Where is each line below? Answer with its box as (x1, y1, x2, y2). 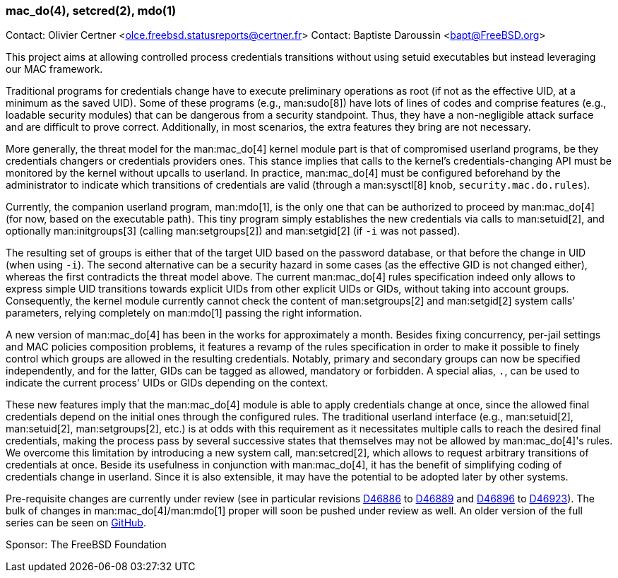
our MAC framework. (6, 63, 103, 76)
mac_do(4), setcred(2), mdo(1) (6, 4, 177, 18)
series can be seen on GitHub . (6, 517, 146, 529)
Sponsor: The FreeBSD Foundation (6, 538, 167, 551)
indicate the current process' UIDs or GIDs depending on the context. (6, 377, 328, 389)
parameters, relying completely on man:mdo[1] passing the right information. (6, 307, 362, 319)
